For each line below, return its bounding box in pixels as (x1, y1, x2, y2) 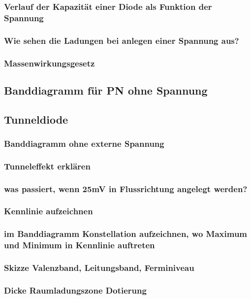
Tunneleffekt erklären (4, 160, 91, 172)
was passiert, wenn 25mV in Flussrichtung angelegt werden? (4, 182, 248, 195)
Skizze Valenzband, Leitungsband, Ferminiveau (4, 262, 194, 274)
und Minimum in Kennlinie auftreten (4, 239, 155, 251)
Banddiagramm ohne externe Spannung (4, 137, 164, 149)
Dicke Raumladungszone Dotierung (4, 284, 147, 296)
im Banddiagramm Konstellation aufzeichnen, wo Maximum (4, 228, 248, 240)
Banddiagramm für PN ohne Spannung (4, 82, 208, 98)
